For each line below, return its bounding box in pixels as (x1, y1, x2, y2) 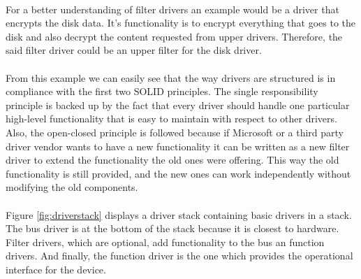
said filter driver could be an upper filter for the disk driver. (6, 43, 262, 57)
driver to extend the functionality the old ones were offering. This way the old (6, 152, 339, 167)
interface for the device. (6, 262, 106, 276)
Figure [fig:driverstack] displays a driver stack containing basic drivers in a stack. (6, 207, 352, 222)
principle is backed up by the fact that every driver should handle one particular (6, 97, 350, 112)
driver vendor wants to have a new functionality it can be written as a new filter (6, 138, 350, 153)
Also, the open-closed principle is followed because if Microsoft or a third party (6, 124, 344, 139)
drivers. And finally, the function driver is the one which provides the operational (6, 248, 353, 263)
